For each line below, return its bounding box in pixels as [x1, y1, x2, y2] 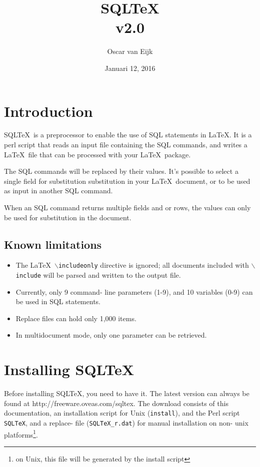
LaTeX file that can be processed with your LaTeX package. [4, 149, 191, 159]
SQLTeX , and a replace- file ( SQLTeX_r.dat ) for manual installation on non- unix [4, 418, 248, 428]
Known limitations [4, 236, 102, 252]
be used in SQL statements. [15, 296, 100, 307]
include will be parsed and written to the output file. [15, 270, 181, 280]
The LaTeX [15, 260, 51, 270]
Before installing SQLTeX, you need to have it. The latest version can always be [4, 388, 249, 399]
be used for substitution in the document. [4, 212, 131, 222]
